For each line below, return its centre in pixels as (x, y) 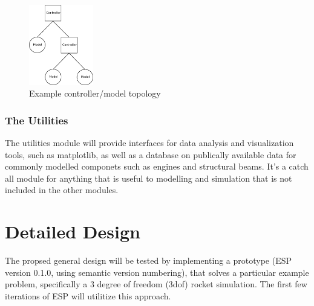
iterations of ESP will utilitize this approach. (88, 295)
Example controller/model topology (95, 93)
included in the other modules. (62, 190)
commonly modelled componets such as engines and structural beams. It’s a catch (157, 166)
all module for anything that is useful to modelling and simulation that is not (149, 178)
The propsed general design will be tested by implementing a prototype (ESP (149, 260)
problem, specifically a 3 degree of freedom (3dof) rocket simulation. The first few (156, 284)
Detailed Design (73, 231)
